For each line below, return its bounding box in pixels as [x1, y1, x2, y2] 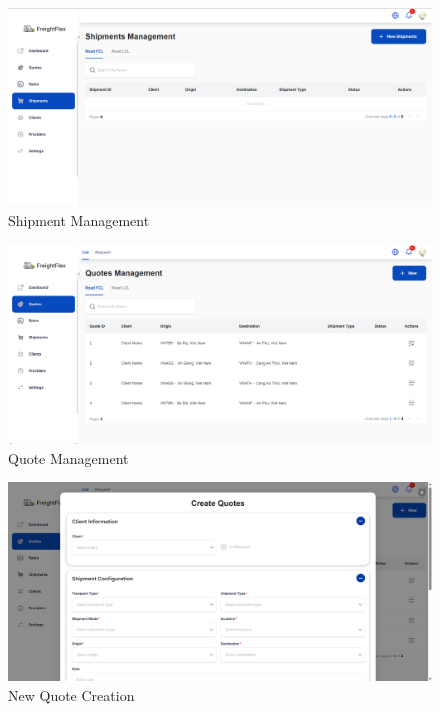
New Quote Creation [8, 685, 135, 706]
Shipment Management [8, 210, 150, 231]
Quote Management [8, 447, 129, 468]
